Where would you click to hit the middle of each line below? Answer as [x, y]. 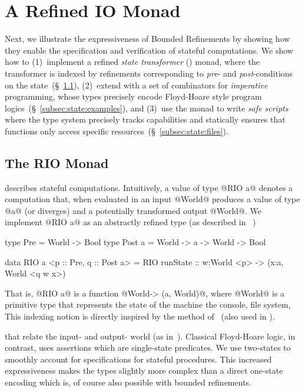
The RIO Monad [57, 162]
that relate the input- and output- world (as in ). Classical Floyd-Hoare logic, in [150, 336]
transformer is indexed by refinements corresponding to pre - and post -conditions [149, 73]
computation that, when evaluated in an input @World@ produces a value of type [152, 199]
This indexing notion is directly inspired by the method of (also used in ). [140, 316]
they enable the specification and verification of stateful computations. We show [149, 50]
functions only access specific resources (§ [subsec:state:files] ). [117, 131]
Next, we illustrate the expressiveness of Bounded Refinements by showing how [147, 39]
